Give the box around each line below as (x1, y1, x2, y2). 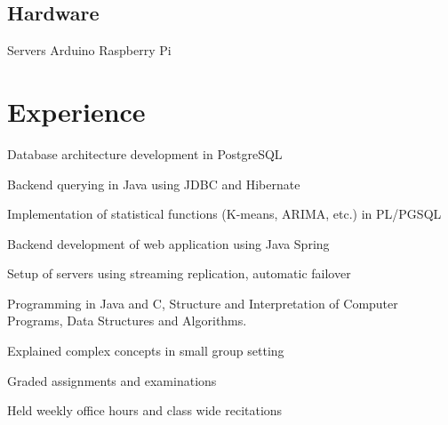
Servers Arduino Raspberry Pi (7, 41, 172, 60)
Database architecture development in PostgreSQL (7, 144, 283, 163)
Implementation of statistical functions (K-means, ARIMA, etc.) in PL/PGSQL (7, 204, 442, 223)
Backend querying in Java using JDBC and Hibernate (7, 174, 300, 193)
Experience (7, 92, 146, 129)
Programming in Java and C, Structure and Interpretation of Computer (7, 293, 398, 312)
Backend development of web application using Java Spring (7, 234, 330, 253)
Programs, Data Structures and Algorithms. (7, 311, 247, 330)
